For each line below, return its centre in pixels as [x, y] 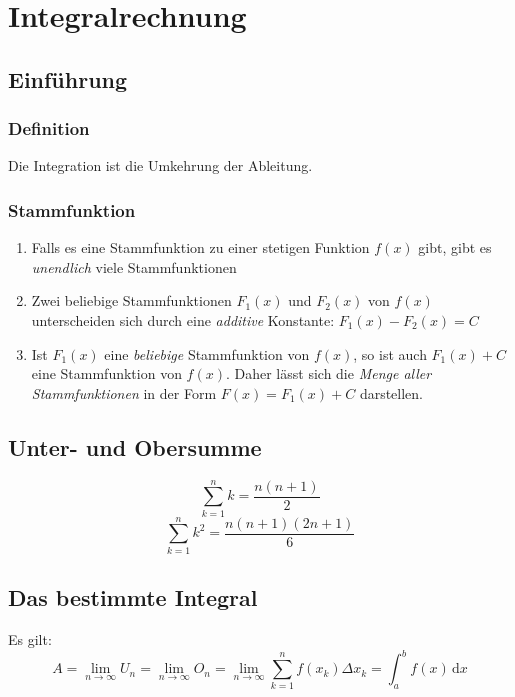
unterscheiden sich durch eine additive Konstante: [183, 319]
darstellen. [391, 392]
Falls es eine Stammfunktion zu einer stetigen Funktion [200, 247]
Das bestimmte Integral [133, 597]
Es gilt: [30, 639]
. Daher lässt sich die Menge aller [328, 373]
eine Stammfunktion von [106, 373]
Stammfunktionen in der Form [124, 392]
